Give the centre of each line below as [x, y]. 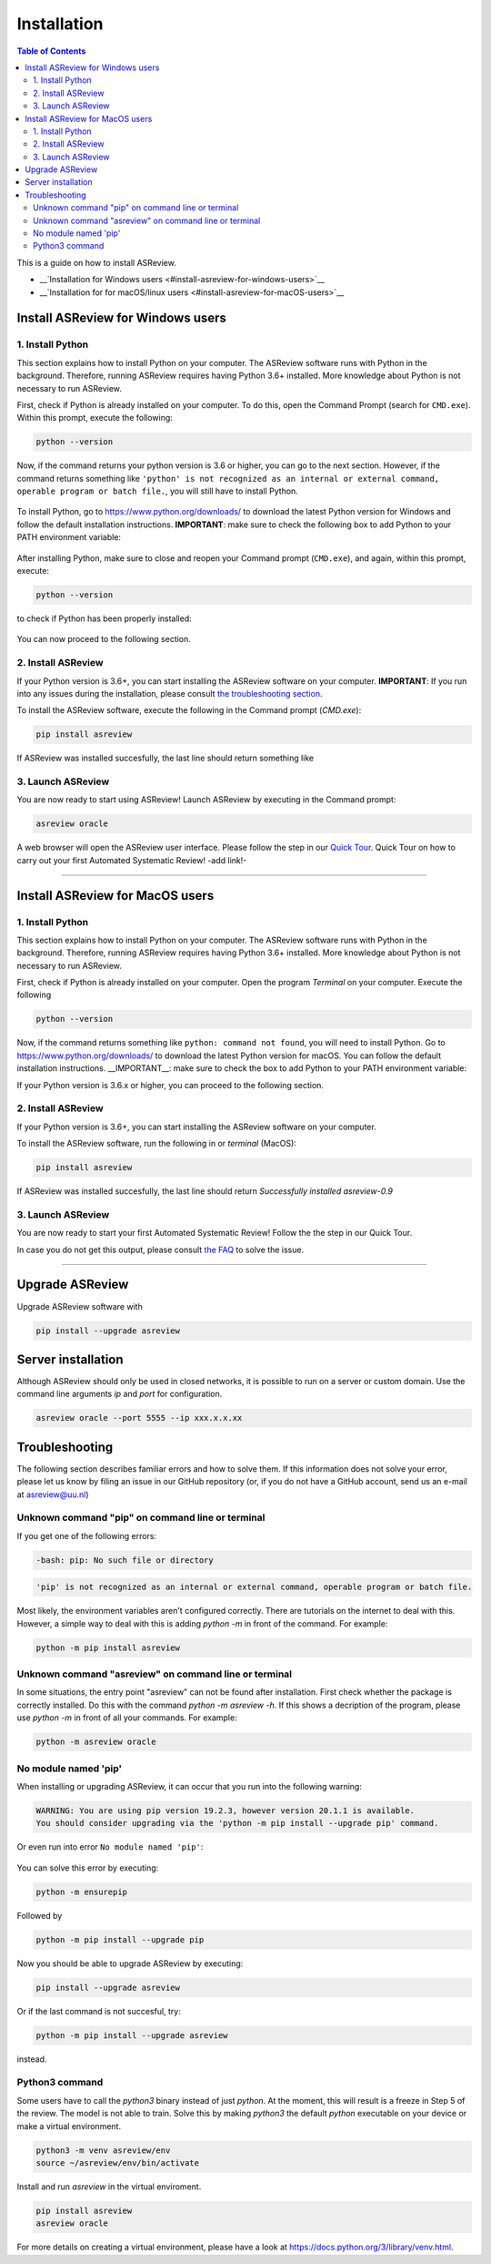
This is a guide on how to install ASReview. [96, 262]
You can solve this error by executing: [88, 1868]
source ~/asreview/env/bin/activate [118, 2162]
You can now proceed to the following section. [104, 639]
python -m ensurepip [81, 1892]
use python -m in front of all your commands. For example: [127, 1718]
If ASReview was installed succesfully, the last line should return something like [165, 758]
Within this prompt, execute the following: [95, 418]
